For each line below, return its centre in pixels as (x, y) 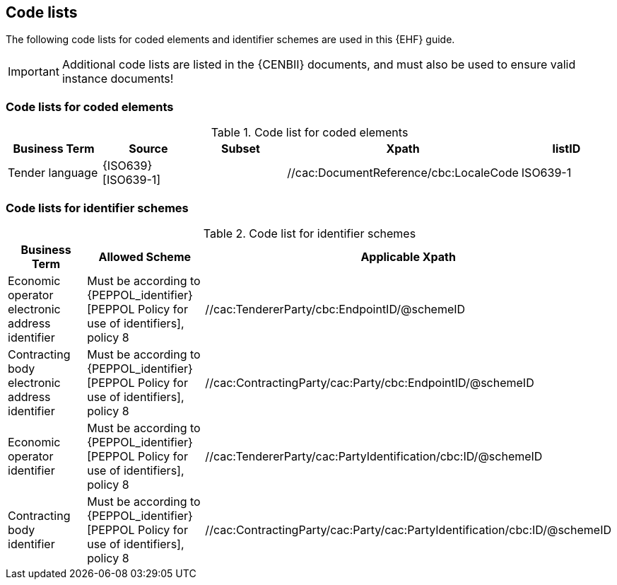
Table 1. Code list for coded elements (310, 133)
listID (566, 149)
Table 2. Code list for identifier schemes (310, 233)
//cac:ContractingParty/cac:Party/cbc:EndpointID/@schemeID (370, 382)
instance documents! (118, 79)
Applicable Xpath (408, 256)
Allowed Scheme (145, 256)
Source (148, 149)
